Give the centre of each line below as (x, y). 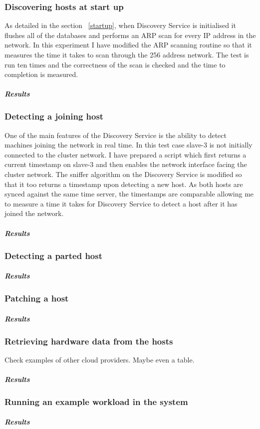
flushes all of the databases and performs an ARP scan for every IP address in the (130, 35)
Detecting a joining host (54, 116)
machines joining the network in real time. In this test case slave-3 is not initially (129, 145)
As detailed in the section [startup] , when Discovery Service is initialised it (120, 25)
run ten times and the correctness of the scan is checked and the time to (115, 64)
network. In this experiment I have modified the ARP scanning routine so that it (128, 45)
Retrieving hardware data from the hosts (89, 341)
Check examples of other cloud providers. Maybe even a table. (100, 359)
